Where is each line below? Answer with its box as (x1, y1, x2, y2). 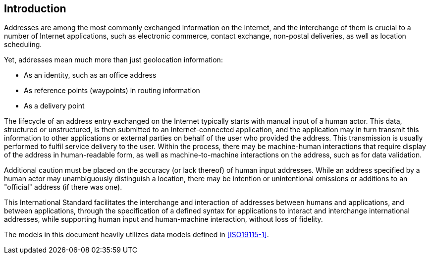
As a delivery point (24, 102, 85, 110)
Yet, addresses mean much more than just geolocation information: (4, 55, 223, 64)
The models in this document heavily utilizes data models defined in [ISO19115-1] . (4, 230, 269, 239)
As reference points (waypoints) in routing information (24, 86, 200, 95)
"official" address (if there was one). (4, 183, 122, 192)
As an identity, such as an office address (24, 71, 157, 80)
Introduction (4, 2, 66, 15)
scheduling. (4, 40, 42, 49)
